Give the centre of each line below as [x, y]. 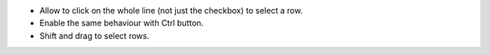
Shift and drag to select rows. [94, 35]
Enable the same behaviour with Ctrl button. [122, 23]
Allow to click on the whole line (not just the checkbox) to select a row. [171, 10]
